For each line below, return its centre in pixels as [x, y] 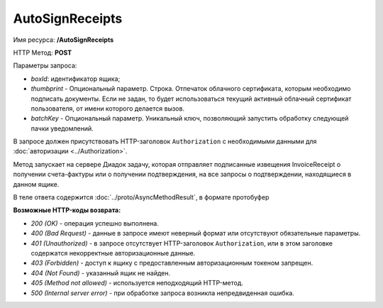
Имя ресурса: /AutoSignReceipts [63, 40]
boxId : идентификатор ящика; [76, 79]
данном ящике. [36, 184]
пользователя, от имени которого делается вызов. [107, 108]
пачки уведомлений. [62, 128]
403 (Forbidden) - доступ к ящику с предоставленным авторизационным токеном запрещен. [172, 263]
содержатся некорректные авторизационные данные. [113, 253]
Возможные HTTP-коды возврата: [67, 210]
